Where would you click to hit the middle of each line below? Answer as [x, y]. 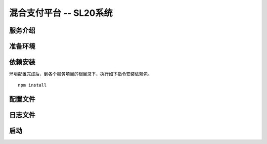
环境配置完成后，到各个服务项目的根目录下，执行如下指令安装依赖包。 [81, 74]
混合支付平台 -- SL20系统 [61, 13]
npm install [32, 85]
